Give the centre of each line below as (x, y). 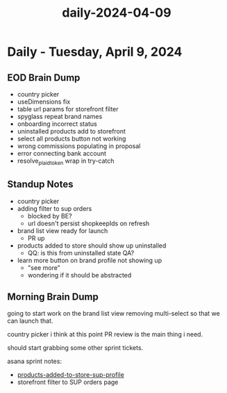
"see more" (44, 267)
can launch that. (30, 321)
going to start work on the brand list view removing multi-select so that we (113, 314)
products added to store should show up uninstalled (92, 246)
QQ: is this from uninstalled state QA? (81, 252)
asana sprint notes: (35, 361)
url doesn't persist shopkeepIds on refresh (89, 223)
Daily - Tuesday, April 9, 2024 (95, 52)
